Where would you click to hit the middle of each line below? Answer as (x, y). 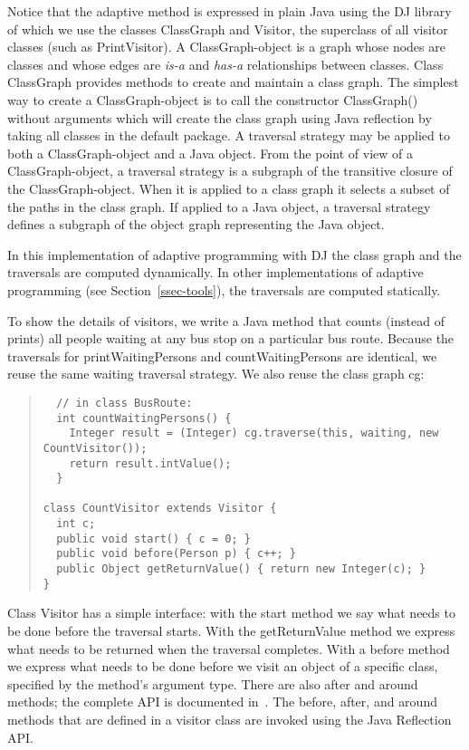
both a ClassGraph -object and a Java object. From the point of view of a (210, 153)
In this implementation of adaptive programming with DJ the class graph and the (234, 254)
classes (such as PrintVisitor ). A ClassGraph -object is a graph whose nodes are (226, 47)
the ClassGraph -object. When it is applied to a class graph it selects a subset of (229, 188)
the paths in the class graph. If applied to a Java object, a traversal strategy (219, 206)
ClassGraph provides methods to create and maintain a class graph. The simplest (233, 82)
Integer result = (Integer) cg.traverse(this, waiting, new (254, 433)
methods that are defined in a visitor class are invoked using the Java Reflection (230, 719)
